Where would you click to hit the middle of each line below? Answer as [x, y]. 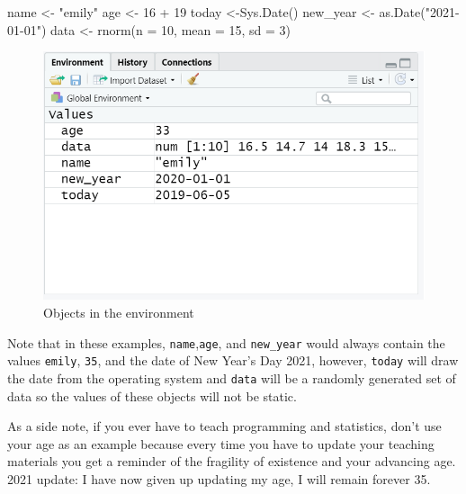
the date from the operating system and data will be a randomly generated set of [232, 377]
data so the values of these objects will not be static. [152, 395]
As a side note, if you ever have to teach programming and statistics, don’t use [224, 426]
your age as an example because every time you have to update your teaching [221, 443]
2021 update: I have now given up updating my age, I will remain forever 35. [219, 479]
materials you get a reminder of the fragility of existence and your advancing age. [232, 461]
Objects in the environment [119, 313]
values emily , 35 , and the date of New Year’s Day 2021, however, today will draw [233, 360]
